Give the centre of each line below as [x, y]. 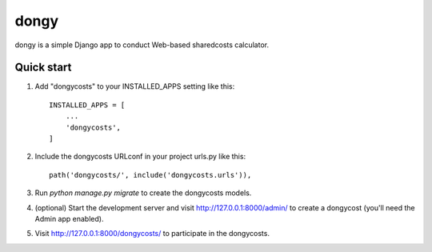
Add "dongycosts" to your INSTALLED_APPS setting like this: [135, 86]
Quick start [43, 68]
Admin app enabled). [69, 218]
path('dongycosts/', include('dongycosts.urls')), [150, 175]
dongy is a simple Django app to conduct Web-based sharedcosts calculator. [142, 45]
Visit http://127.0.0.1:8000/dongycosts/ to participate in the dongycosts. [152, 234]
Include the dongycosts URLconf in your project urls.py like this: [140, 157]
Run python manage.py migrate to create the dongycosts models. [143, 193]
